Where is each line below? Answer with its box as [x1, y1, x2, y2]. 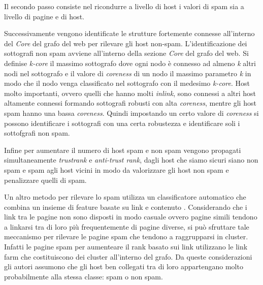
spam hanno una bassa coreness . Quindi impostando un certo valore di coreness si [4, 107, 259, 118]
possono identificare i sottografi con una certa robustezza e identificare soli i [4, 117, 240, 128]
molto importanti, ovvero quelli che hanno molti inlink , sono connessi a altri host [4, 87, 256, 98]
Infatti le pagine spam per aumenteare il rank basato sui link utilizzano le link [4, 241, 248, 252]
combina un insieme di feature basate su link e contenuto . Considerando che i [4, 201, 247, 212]
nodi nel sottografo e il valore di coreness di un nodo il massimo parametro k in [4, 68, 251, 78]
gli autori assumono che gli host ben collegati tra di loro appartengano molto [4, 261, 243, 272]
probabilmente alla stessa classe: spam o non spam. [4, 271, 163, 281]
